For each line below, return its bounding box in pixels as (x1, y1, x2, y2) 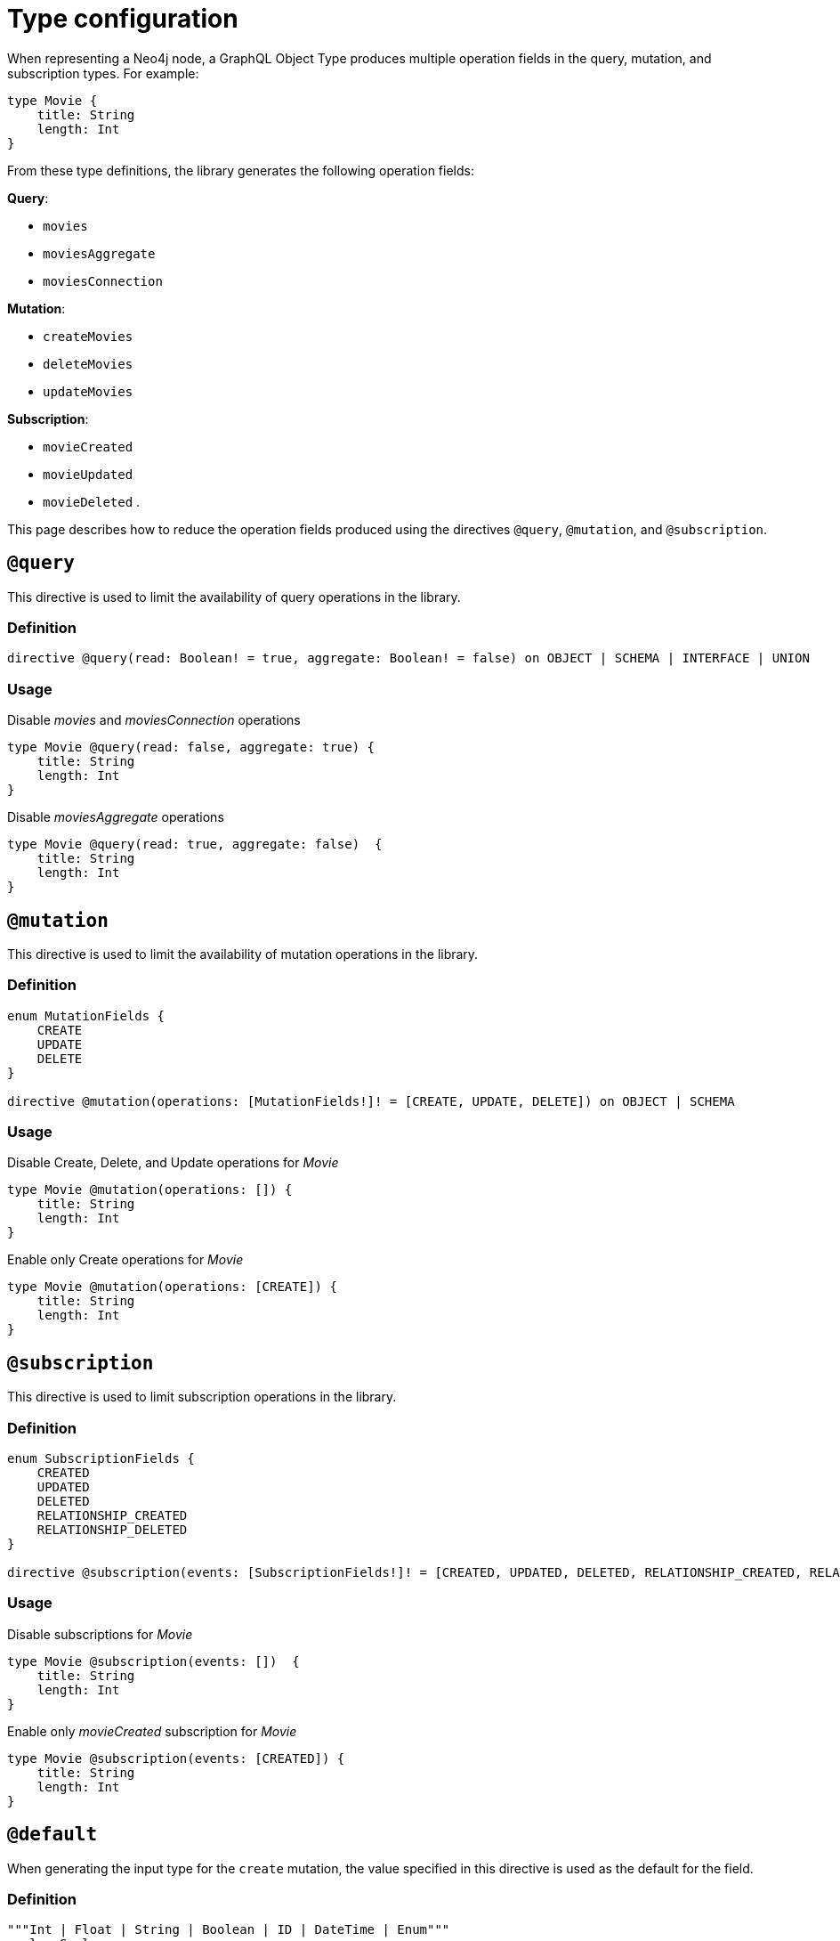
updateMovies (43, 384, 133, 399)
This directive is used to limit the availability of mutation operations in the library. (7, 946, 479, 962)
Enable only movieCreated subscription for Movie (7, 1723, 297, 1739)
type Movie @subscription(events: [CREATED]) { (7, 1750, 345, 1766)
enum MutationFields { (7, 1008, 166, 1023)
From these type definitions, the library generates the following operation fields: (7, 162, 474, 178)
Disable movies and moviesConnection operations (7, 712, 301, 728)
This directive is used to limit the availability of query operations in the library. (7, 589, 461, 605)
